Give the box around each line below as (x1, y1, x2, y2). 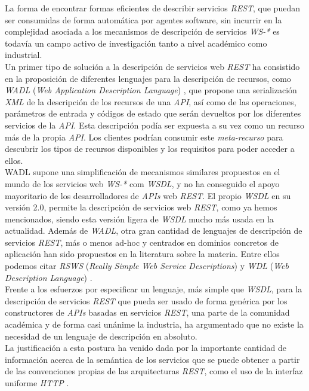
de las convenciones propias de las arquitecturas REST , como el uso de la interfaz (5, 365, 303, 377)
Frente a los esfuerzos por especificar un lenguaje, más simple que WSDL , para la (5, 283, 302, 295)
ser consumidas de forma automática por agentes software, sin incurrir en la (5, 13, 282, 26)
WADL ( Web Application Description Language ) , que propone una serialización (5, 84, 297, 96)
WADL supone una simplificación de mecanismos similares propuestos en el (5, 166, 280, 178)
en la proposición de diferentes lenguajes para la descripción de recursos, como (5, 72, 291, 84)
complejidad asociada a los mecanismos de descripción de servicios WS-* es (5, 25, 280, 38)
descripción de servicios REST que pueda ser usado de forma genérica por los (5, 294, 288, 307)
